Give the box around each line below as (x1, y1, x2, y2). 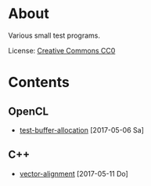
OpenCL (8, 104, 49, 118)
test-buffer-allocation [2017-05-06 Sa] (19, 125, 145, 134)
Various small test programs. (8, 31, 100, 40)
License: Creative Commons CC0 (8, 46, 116, 55)
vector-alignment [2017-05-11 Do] (19, 169, 129, 178)
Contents (8, 74, 70, 91)
